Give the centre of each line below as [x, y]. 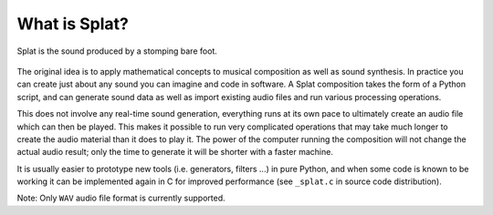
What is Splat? [73, 24]
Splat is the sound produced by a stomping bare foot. [117, 51]
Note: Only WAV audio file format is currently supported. [121, 198]
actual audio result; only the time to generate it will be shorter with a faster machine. [175, 152]
